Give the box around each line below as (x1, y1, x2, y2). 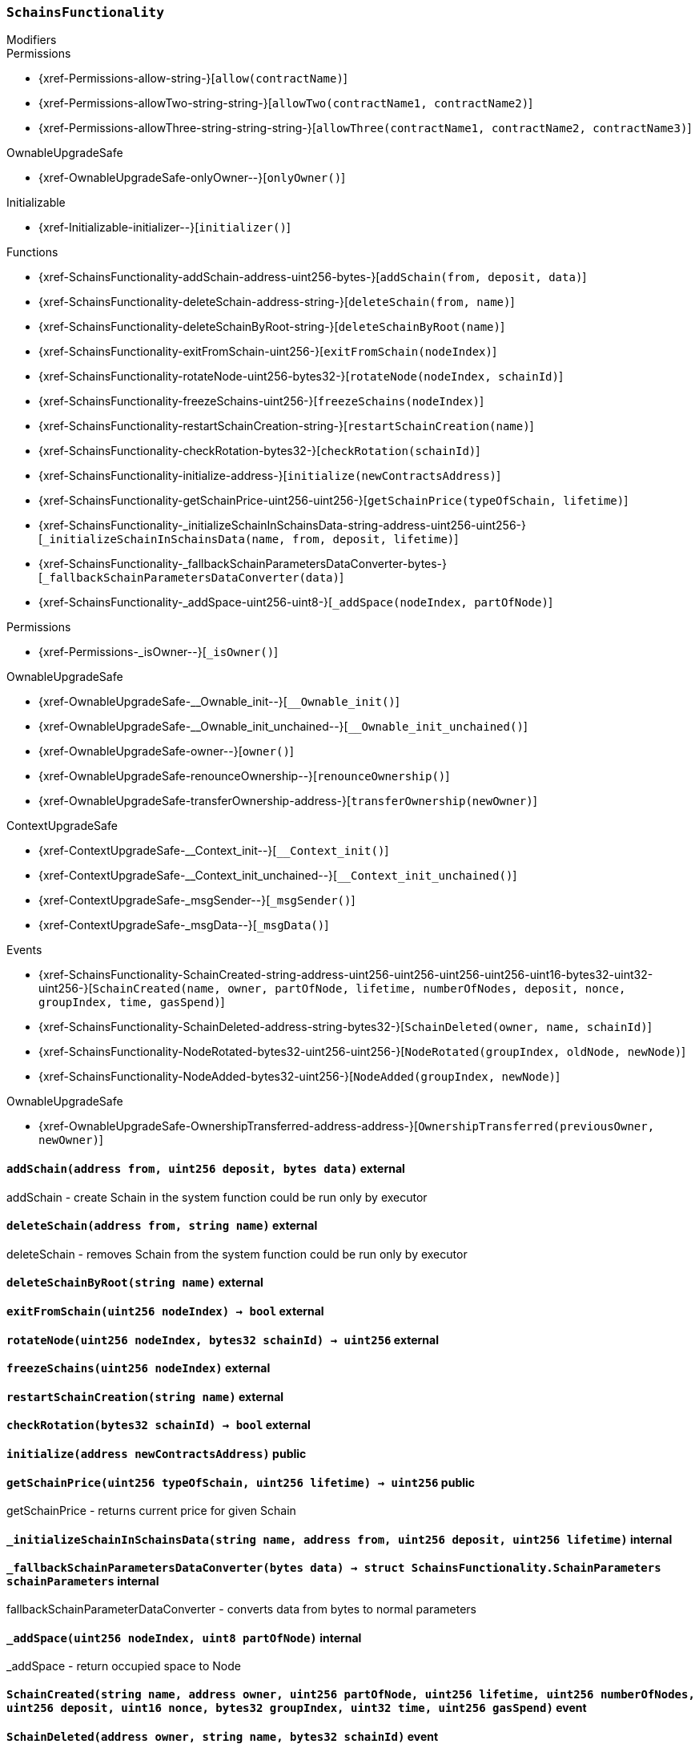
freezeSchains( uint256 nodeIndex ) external (6, 1361, 271, 1375)
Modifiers (6, 33, 57, 47)
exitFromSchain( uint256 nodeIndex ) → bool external (6, 1304, 324, 1319)
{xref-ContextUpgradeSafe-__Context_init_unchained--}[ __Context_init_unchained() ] (38, 868, 517, 883)
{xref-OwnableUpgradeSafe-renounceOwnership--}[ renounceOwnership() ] (38, 769, 450, 783)
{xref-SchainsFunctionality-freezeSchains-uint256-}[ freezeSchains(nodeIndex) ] (38, 394, 484, 409)
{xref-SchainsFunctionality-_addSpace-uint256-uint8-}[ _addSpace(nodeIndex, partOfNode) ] (38, 595, 552, 610)
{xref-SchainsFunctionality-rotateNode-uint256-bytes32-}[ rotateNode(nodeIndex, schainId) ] (38, 369, 564, 384)
